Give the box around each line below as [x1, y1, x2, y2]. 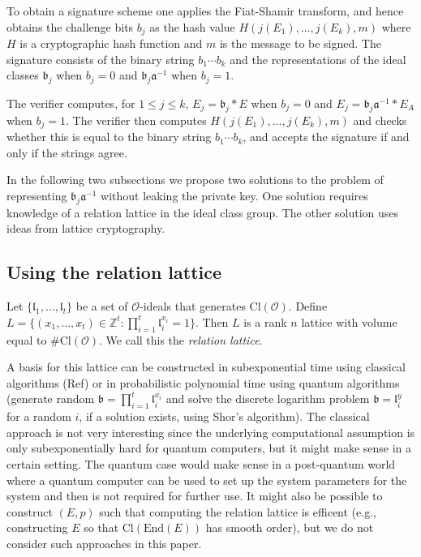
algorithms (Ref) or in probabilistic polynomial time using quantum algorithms [6, 374, 400, 391]
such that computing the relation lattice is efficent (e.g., [99, 503, 376, 520]
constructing [6, 519, 68, 536]
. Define [288, 298, 328, 315]
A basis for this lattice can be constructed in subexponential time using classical [6, 358, 406, 375]
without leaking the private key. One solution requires [101, 187, 368, 204]
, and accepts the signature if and [243, 128, 410, 145]
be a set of [75, 298, 128, 315]
